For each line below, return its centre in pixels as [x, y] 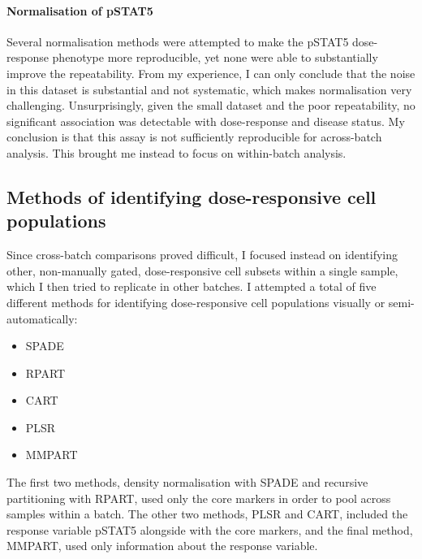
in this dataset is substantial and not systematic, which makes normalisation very [209, 89]
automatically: [42, 318]
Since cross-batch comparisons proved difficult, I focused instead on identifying [202, 255]
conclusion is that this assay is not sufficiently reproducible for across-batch [194, 137]
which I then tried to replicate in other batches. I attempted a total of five [192, 286]
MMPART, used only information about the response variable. [162, 546]
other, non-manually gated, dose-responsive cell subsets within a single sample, [202, 270]
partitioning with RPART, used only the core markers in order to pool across [199, 498]
